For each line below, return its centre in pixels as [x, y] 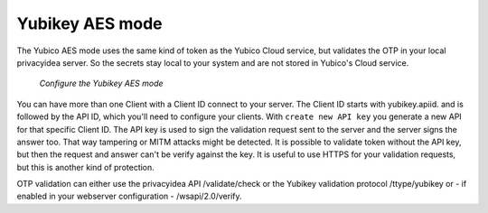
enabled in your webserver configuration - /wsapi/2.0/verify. [130, 196]
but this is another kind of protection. [86, 167]
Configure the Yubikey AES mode [101, 83]
